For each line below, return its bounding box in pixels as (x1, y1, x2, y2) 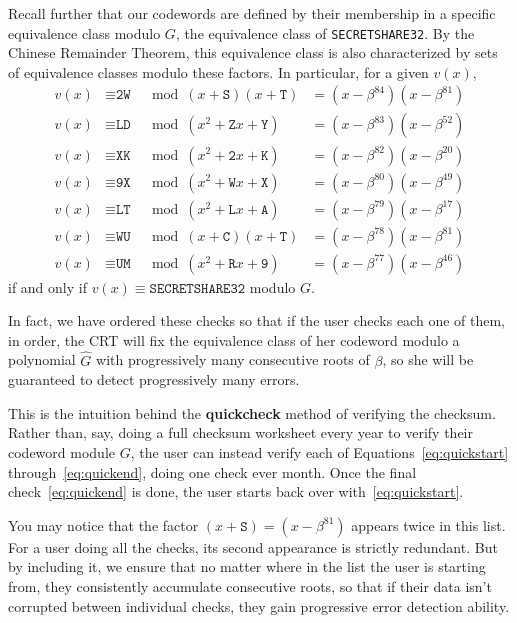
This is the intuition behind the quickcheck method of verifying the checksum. (8, 402, 496, 423)
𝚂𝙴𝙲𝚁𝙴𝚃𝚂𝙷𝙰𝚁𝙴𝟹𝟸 (149, 281, 246, 296)
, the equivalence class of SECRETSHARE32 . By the (175, 22, 475, 43)
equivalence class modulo (8, 22, 161, 43)
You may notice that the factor (8, 514, 199, 535)
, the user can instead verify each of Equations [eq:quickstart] (130, 442, 509, 463)
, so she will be (382, 349, 474, 370)
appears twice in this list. (351, 514, 506, 535)
